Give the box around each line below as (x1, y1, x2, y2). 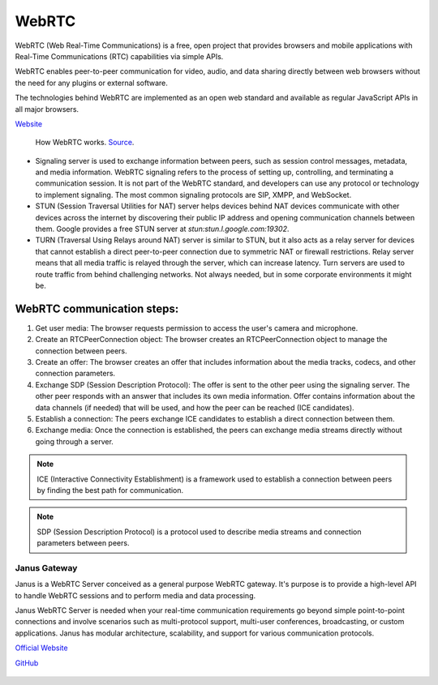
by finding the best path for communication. (36, 485, 184, 494)
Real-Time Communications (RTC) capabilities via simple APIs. (15, 51, 224, 61)
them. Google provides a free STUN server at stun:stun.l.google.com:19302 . (35, 224, 290, 234)
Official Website (15, 643, 68, 653)
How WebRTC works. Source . (35, 138, 135, 148)
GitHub (15, 657, 39, 668)
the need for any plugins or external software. (15, 78, 168, 88)
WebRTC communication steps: (15, 302, 179, 315)
